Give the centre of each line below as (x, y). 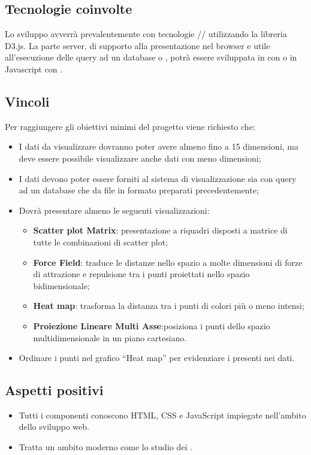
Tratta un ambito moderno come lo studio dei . (105, 447)
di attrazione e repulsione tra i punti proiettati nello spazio (141, 274)
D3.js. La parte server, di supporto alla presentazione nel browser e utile (138, 45)
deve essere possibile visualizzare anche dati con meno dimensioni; (140, 158)
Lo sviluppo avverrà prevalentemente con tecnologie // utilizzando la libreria (146, 34)
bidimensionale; (61, 285)
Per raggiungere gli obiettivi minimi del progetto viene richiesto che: (130, 126)
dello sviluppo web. (54, 427)
